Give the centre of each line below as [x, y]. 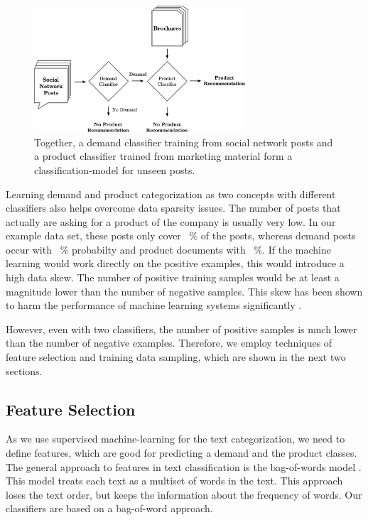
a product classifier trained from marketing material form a [163, 156]
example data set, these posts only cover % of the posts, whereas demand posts [181, 235]
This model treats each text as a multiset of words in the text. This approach [174, 481]
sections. [24, 370]
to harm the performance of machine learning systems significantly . [154, 305]
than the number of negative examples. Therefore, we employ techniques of [169, 343]
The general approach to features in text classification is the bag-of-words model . [184, 466]
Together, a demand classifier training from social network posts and [184, 142]
